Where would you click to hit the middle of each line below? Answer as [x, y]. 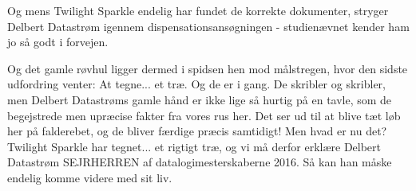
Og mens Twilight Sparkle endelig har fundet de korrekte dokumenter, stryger [198, 10]
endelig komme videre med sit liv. [90, 177]
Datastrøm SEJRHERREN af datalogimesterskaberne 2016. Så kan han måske [200, 162]
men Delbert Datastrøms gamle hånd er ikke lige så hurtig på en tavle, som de [200, 99]
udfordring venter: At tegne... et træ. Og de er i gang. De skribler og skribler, [196, 84]
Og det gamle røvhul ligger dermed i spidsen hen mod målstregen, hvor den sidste [208, 68]
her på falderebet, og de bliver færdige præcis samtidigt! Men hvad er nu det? [197, 131]
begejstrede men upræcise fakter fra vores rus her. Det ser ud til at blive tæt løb [204, 115]
